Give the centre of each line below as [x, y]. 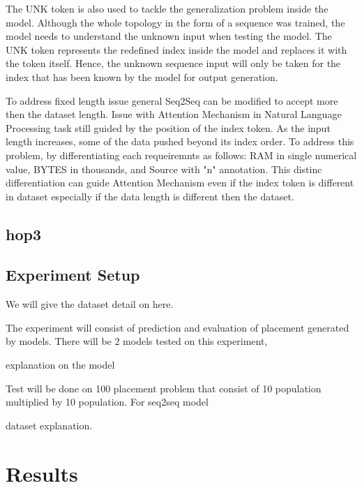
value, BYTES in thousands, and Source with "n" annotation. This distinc [164, 169]
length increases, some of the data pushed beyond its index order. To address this [180, 141]
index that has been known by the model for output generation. [142, 76]
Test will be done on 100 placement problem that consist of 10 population [164, 388]
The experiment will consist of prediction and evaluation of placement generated [178, 327]
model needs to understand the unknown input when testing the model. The [169, 36]
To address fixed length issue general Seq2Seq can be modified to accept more [172, 100]
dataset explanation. [49, 425]
